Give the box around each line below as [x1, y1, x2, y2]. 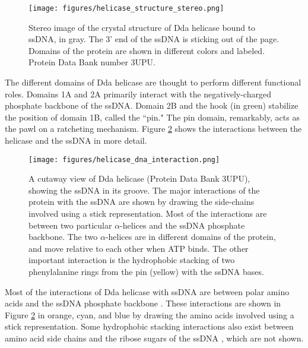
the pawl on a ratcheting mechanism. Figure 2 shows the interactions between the [5, 122, 302, 135]
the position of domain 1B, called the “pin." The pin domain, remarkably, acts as [5, 110, 300, 123]
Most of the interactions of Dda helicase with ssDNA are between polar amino [5, 285, 290, 298]
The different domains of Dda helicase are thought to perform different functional [5, 76, 301, 88]
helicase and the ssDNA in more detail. [5, 134, 147, 146]
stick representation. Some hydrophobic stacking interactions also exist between [5, 320, 294, 333]
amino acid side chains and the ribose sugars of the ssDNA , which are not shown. [5, 331, 304, 344]
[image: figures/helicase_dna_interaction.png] [28, 155, 220, 164]
